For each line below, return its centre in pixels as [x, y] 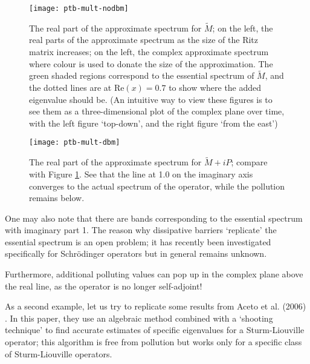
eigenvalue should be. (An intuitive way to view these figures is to [151, 99]
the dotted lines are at [70, 88]
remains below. [57, 198]
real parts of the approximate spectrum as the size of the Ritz [144, 40]
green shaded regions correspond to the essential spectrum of [142, 75]
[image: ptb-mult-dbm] [75, 143]
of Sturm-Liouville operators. [59, 353]
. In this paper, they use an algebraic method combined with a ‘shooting [139, 318]
